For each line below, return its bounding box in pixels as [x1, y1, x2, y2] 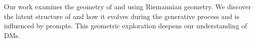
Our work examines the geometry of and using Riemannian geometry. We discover [4, 1, 252, 11]
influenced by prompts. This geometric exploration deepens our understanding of [4, 21, 247, 31]
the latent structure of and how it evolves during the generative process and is [4, 11, 239, 21]
